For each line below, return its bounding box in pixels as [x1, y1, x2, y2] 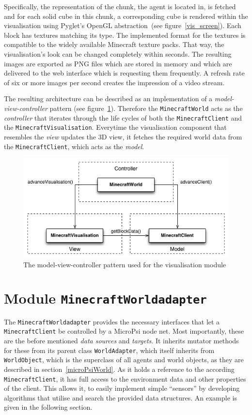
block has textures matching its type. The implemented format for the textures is [4, 30, 246, 40]
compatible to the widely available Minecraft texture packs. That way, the [4, 39, 224, 49]
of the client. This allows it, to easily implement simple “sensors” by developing [4, 383, 240, 393]
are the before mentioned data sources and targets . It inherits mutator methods [4, 336, 239, 346]
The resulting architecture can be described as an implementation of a [4, 93, 213, 104]
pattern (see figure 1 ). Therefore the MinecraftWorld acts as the [49, 103, 243, 113]
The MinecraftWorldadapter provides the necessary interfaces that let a [4, 316, 220, 326]
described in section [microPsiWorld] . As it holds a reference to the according [4, 364, 235, 374]
